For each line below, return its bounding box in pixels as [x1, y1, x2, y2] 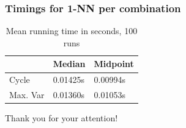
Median [53, 57, 86, 70]
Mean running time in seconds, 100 [6, 24, 138, 37]
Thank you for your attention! [5, 112, 118, 124]
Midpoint [94, 57, 134, 70]
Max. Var [9, 88, 45, 101]
